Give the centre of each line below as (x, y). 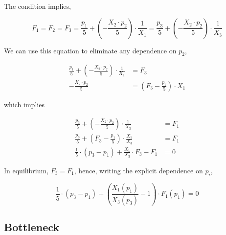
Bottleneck (32, 227)
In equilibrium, (26, 170)
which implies (24, 104)
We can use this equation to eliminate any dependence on (90, 50)
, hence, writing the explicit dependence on (138, 170)
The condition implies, (37, 6)
